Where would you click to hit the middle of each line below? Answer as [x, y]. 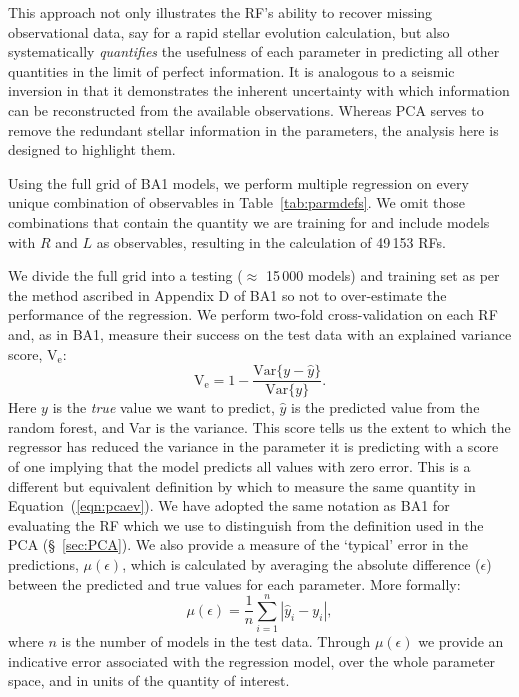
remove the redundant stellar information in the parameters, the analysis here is [253, 129]
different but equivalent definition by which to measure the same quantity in [242, 485]
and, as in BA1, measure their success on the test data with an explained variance [260, 333]
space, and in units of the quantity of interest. [149, 680]
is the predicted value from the [385, 407]
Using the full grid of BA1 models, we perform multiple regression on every [238, 182]
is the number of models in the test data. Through [216, 641]
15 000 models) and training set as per [382, 275]
